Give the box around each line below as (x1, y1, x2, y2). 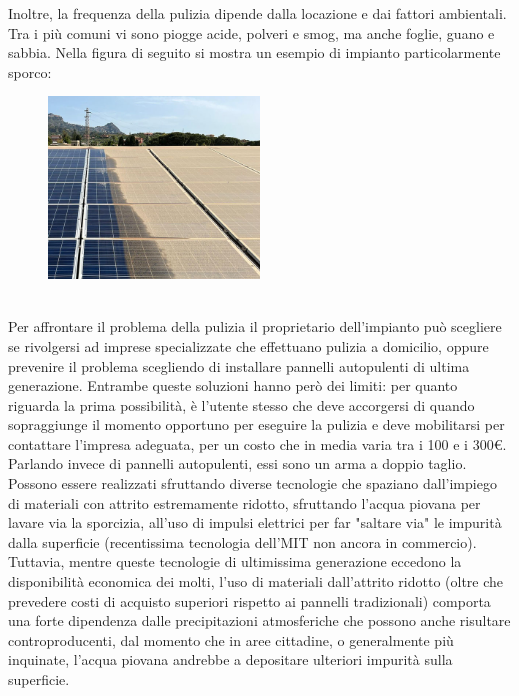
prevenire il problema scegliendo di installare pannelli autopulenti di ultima (8, 355, 470, 376)
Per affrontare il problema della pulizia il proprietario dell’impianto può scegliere (8, 316, 502, 337)
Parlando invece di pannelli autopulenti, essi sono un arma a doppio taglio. (8, 453, 467, 474)
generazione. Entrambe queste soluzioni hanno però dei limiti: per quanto (8, 375, 458, 396)
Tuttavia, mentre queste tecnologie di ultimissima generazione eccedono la (8, 551, 462, 572)
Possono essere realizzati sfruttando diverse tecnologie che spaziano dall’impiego (8, 473, 497, 494)
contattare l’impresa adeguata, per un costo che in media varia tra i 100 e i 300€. (8, 433, 507, 454)
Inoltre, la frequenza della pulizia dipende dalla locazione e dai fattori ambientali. (8, 3, 507, 23)
